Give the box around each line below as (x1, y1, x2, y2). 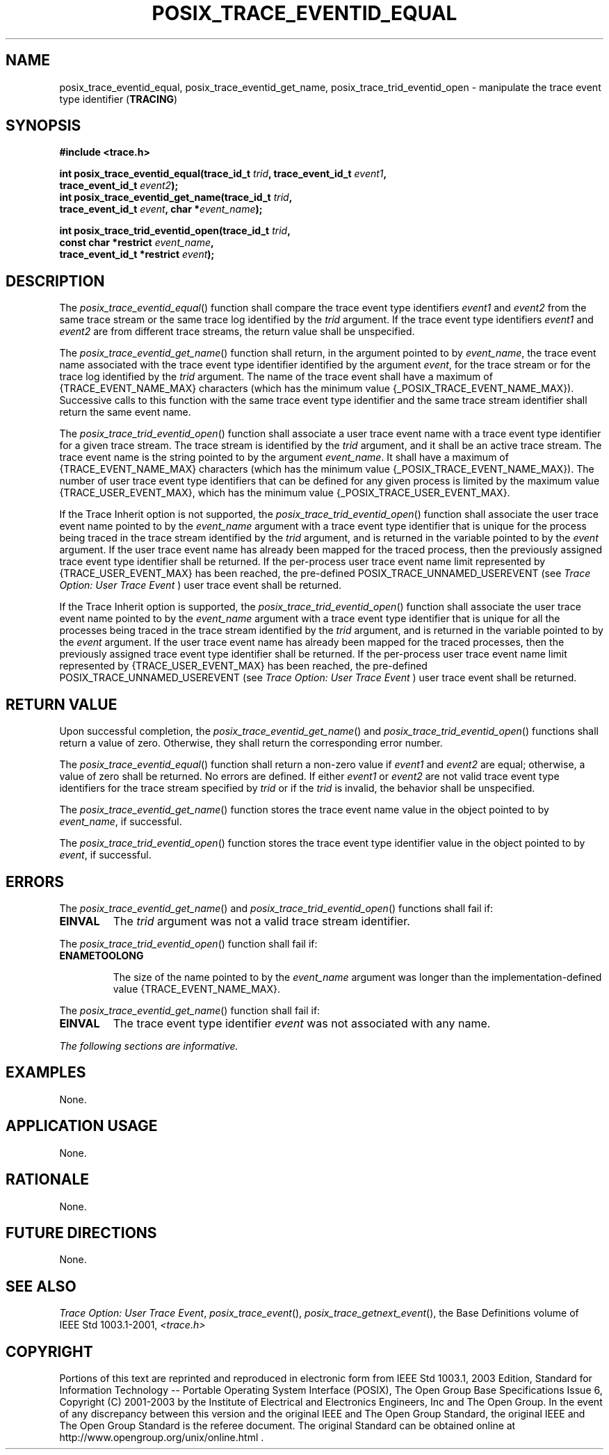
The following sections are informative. (59, 1039, 238, 1052)
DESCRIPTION (6, 272, 105, 290)
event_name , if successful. (59, 815, 182, 828)
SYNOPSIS (6, 117, 81, 135)
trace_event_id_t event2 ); (59, 179, 179, 192)
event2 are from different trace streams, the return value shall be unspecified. (59, 325, 415, 338)
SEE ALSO (6, 1277, 76, 1295)
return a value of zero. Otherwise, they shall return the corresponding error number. (59, 737, 443, 749)
